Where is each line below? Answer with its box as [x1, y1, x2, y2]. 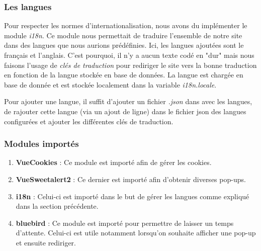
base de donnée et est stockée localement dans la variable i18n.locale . [4, 79, 217, 90]
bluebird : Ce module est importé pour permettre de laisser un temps [16, 217, 234, 228]
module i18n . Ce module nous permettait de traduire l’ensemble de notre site [4, 30, 242, 40]
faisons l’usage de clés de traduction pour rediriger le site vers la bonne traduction [4, 59, 257, 70]
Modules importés [4, 137, 79, 150]
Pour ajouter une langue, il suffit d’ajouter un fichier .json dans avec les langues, [4, 96, 252, 107]
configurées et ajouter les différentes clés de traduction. [4, 116, 173, 126]
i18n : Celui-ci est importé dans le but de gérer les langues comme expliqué [16, 191, 249, 201]
